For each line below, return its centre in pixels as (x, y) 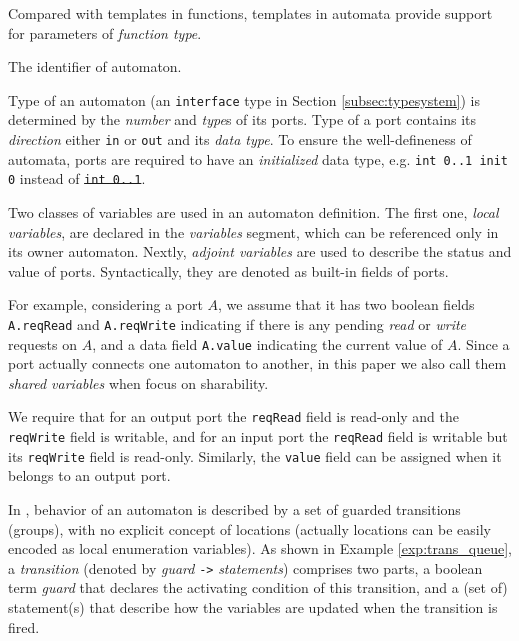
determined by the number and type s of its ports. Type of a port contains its (242, 119)
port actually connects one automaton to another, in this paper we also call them (257, 363)
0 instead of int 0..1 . (77, 178)
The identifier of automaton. (95, 66)
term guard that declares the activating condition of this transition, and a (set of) (258, 587)
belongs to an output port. (89, 475)
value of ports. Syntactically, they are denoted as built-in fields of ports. (228, 270)
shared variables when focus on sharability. (138, 382)
